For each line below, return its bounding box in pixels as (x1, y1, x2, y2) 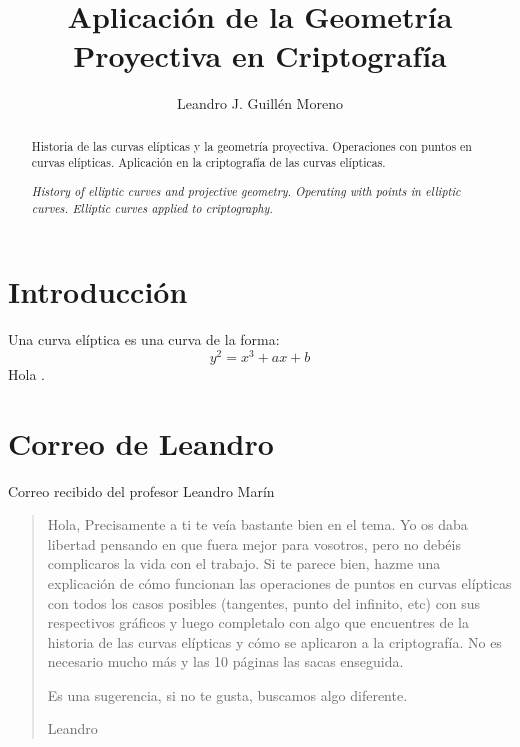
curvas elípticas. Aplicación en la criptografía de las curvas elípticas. (31, 154, 386, 171)
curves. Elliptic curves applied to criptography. (31, 199, 273, 216)
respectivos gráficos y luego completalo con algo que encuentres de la (47, 612, 469, 633)
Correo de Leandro (8, 422, 274, 463)
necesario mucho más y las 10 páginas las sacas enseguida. (47, 651, 404, 672)
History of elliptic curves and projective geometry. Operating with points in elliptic (31, 182, 461, 199)
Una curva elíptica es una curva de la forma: (8, 329, 280, 350)
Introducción (8, 271, 188, 312)
